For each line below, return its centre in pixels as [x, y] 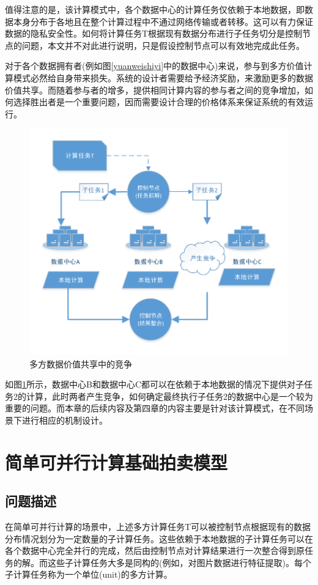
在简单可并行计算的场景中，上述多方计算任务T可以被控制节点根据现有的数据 [158, 527]
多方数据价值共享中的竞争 [81, 363]
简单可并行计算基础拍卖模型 [116, 462]
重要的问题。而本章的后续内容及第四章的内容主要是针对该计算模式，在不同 [155, 408]
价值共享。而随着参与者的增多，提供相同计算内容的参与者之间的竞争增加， [155, 90]
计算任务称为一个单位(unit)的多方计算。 [93, 574]
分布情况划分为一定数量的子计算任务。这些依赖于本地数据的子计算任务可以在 [159, 538]
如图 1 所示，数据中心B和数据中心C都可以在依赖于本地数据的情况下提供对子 [155, 384]
